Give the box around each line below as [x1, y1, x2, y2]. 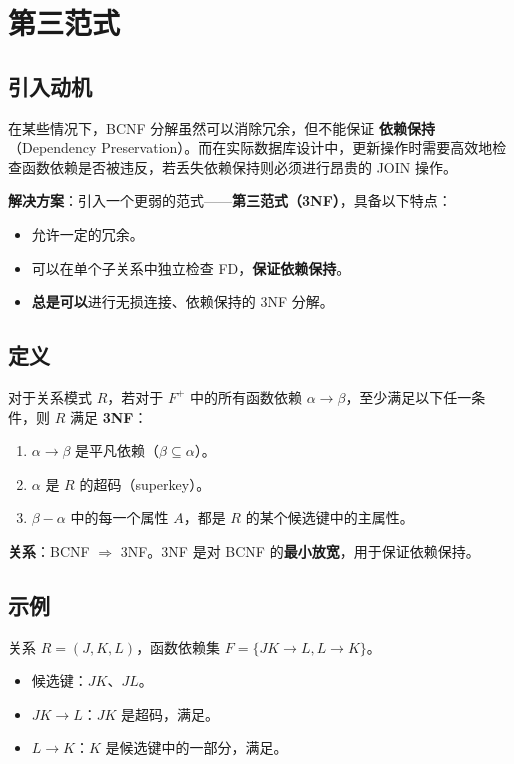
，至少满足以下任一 [345, 386, 472, 407]
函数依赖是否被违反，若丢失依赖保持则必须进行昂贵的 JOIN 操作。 [21, 156, 457, 177]
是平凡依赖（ [75, 440, 160, 461]
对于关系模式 [8, 386, 92, 407]
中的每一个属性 [70, 507, 169, 528]
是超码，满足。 [121, 703, 220, 724]
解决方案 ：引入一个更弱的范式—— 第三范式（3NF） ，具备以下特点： [8, 190, 452, 211]
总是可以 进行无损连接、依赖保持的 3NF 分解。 [31, 291, 334, 312]
